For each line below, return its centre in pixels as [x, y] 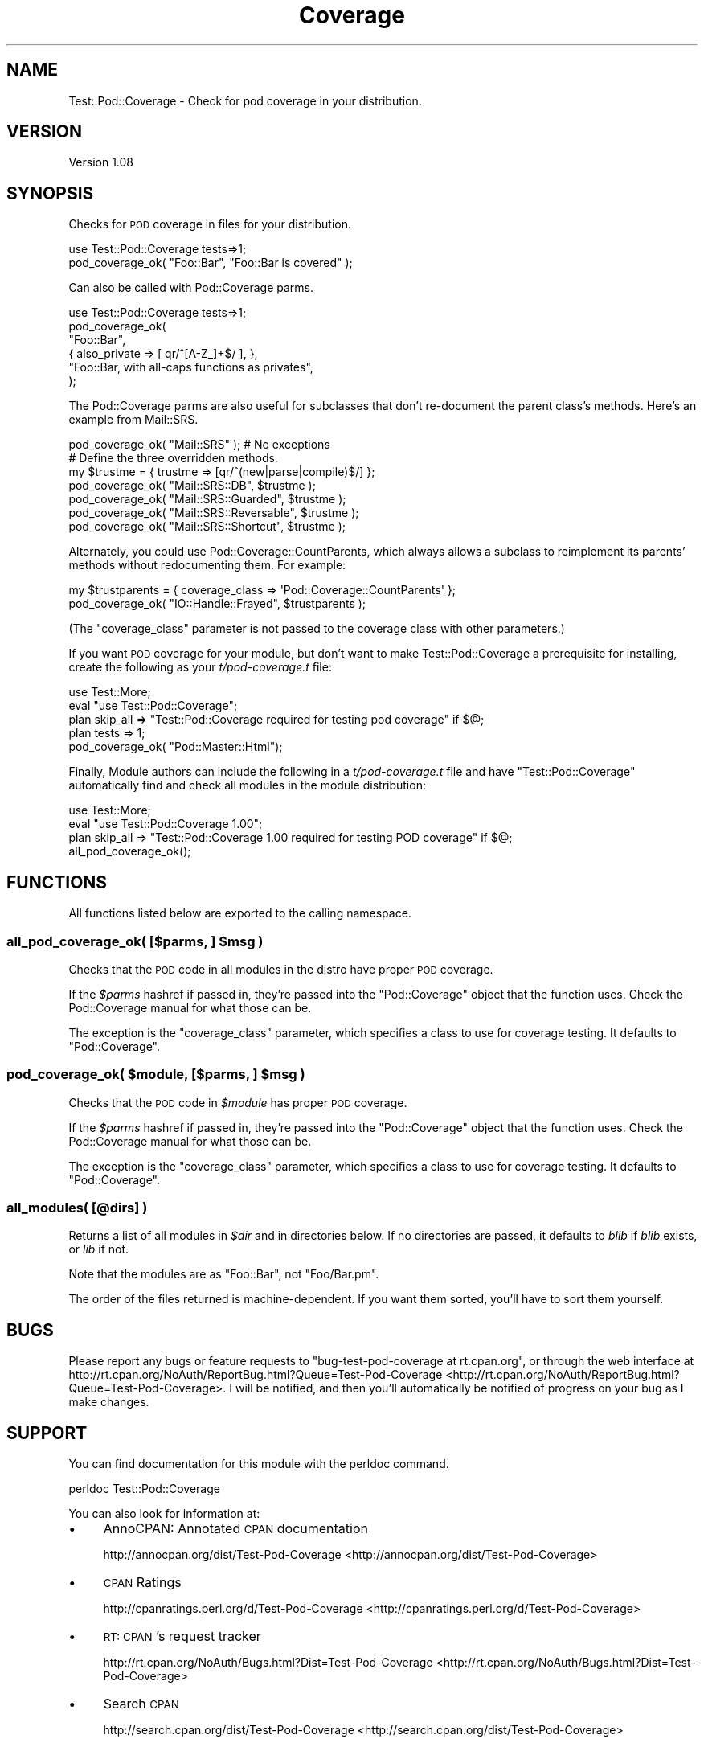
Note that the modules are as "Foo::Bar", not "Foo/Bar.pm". [224, 1274]
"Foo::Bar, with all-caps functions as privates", [191, 367]
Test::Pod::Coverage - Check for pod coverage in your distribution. [245, 100]
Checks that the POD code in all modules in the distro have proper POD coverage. [281, 969]
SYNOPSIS [50, 193]
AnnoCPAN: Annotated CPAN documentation [235, 1529]
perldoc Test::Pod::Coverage [144, 1489]
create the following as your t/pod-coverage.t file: [200, 667]
